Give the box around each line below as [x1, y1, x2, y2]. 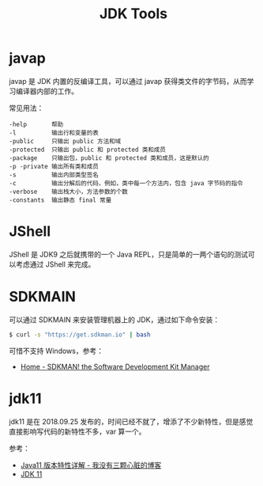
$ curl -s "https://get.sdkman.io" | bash [9, 330, 151, 339]
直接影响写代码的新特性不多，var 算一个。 [9, 427, 146, 436]
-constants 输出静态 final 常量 [9, 196, 112, 204]
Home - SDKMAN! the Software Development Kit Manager [20, 362, 210, 371]
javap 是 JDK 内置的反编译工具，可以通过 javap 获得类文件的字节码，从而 [9, 76, 247, 85]
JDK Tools [99, 5, 168, 23]
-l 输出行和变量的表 [9, 128, 100, 137]
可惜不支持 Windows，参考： [9, 346, 103, 355]
